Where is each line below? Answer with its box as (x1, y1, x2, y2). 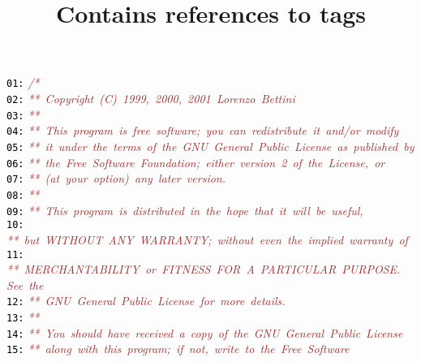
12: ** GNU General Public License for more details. (6, 292, 286, 309)
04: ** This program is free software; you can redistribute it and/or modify (6, 122, 399, 139)
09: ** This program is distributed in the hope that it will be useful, (6, 201, 363, 218)
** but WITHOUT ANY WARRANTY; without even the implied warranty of (6, 231, 408, 248)
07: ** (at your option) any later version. (6, 170, 226, 187)
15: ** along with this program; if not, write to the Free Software (6, 340, 350, 357)
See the (6, 276, 44, 293)
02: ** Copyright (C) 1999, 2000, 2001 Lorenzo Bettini (6, 90, 295, 107)
